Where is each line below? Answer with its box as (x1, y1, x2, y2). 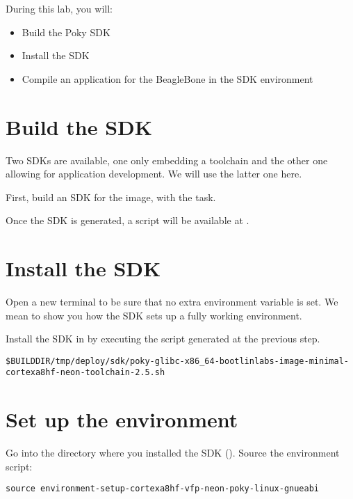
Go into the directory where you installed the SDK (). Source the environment (6, 445, 340, 460)
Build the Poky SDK (22, 24, 110, 39)
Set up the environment (6, 405, 238, 434)
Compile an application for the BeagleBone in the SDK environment (22, 71, 313, 86)
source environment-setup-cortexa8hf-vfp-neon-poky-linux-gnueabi (6, 484, 320, 494)
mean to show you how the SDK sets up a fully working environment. (6, 308, 302, 322)
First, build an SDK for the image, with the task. (6, 189, 216, 204)
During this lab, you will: (6, 1, 113, 15)
